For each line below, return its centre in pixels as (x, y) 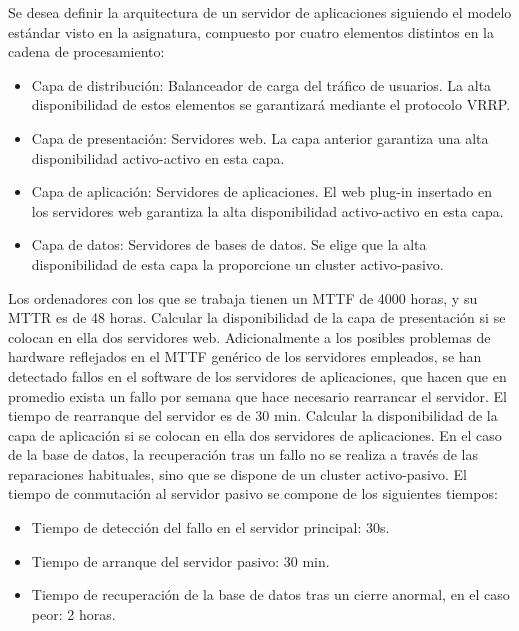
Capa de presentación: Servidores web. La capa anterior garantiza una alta (260, 137)
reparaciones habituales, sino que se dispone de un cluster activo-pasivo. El (237, 473)
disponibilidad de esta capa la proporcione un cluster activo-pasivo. (237, 263)
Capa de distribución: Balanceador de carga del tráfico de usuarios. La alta (261, 84)
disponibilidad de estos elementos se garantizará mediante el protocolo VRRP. (271, 104)
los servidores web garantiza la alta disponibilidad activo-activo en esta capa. (267, 210)
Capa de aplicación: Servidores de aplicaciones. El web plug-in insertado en (262, 191)
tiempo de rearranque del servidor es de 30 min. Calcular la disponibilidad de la (253, 415)
